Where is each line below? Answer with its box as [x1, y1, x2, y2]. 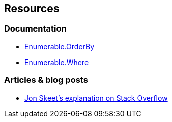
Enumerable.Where [24, 57, 89, 67]
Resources [4, 2, 60, 15]
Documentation [4, 23, 67, 34]
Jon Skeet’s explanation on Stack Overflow [24, 93, 168, 102]
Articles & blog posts [4, 75, 88, 85]
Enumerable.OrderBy [24, 42, 95, 51]
